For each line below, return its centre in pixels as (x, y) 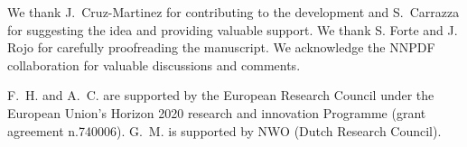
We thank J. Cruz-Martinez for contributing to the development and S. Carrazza (233, 12)
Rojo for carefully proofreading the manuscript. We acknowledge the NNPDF (221, 47)
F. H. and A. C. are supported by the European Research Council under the (221, 95)
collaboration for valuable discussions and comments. (154, 64)
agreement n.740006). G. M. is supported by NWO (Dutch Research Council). (224, 130)
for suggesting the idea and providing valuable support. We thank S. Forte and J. (233, 29)
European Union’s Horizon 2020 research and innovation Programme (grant (217, 112)
